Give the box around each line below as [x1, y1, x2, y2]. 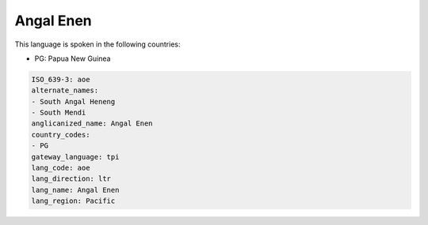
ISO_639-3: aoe [31, 75, 90, 84]
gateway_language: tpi [31, 152, 120, 161]
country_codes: [31, 130, 90, 139]
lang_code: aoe [31, 163, 90, 173]
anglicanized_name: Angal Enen [31, 119, 154, 128]
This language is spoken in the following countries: [14, 39, 181, 49]
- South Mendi [31, 108, 86, 118]
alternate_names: [31, 86, 99, 95]
